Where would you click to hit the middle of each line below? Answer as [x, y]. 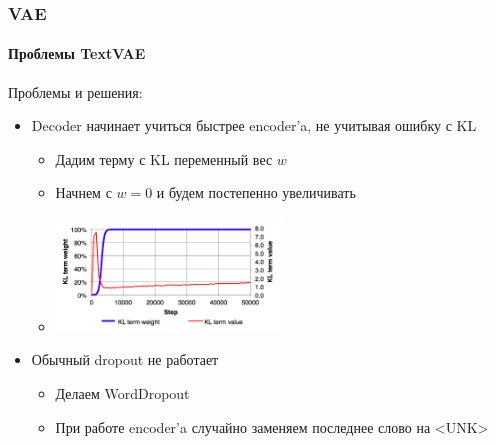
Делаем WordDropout [122, 392]
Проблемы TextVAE [77, 53]
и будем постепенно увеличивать [256, 192]
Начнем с [83, 192]
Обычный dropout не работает [125, 359]
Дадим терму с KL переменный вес [164, 158]
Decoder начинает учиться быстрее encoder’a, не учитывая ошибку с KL [254, 125]
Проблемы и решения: [75, 91]
